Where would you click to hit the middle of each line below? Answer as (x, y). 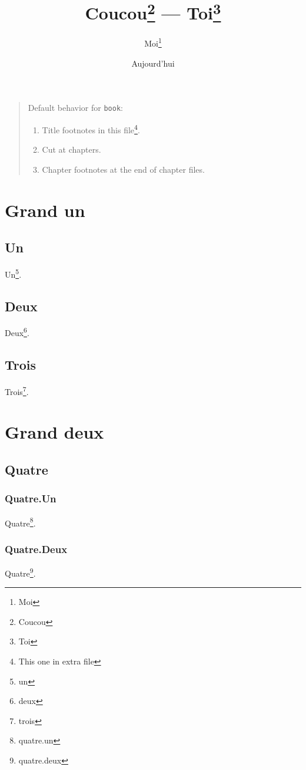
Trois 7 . (17, 390)
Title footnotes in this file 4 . (91, 129)
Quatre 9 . (20, 572)
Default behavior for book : (75, 108)
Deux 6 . (17, 332)
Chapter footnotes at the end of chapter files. (123, 169)
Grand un (45, 210)
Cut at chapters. (71, 149)
